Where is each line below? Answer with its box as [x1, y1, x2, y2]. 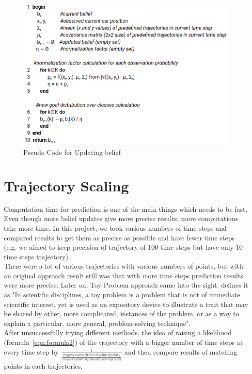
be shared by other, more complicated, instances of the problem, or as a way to [4, 308, 239, 319]
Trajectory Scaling [4, 175, 129, 195]
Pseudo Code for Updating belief [23, 147, 121, 157]
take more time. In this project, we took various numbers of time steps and [4, 222, 227, 233]
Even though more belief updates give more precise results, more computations [4, 213, 238, 223]
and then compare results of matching [125, 346, 237, 357]
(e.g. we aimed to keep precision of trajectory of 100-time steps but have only [4, 242, 234, 252]
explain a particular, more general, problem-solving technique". [4, 318, 191, 328]
